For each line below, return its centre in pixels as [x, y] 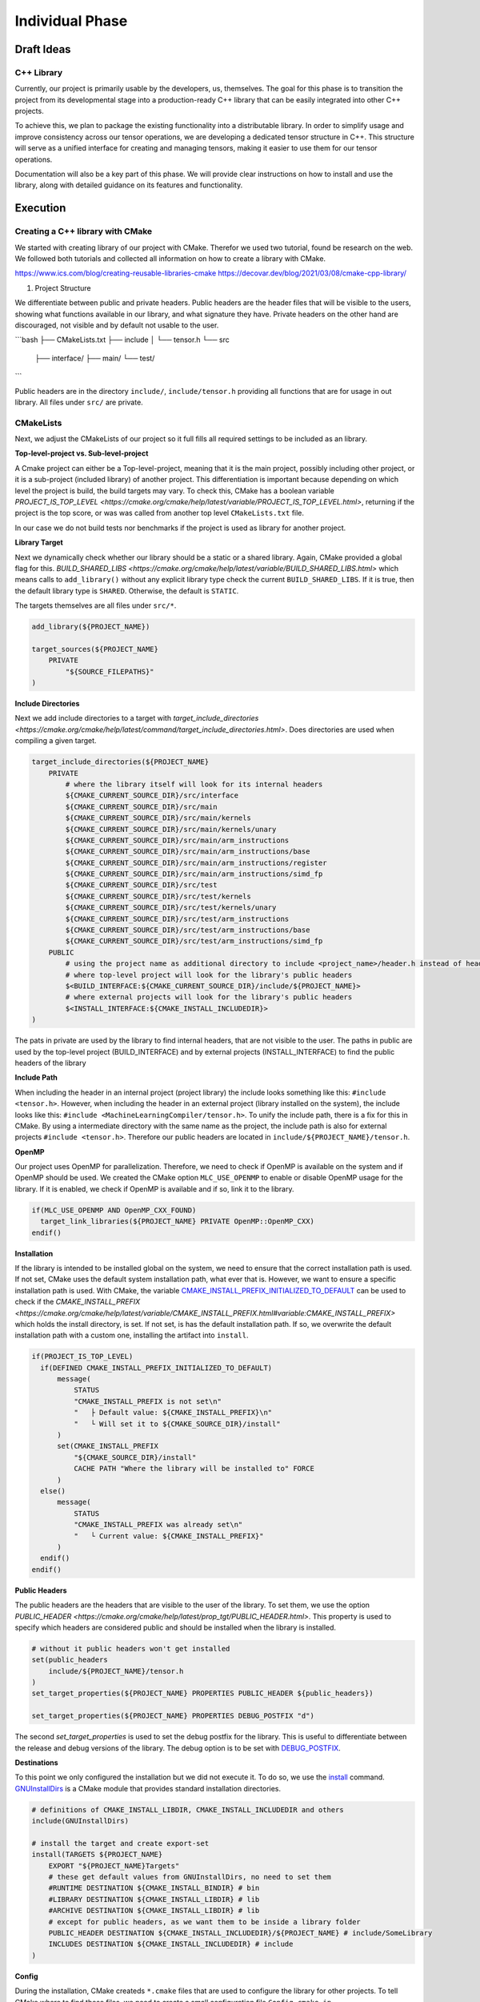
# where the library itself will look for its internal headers [194, 784]
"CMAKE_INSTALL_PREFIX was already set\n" [158, 1525]
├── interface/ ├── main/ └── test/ [95, 358]
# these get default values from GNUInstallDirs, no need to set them [190, 1877]
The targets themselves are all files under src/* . [96, 605]
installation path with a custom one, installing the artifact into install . [132, 1335]
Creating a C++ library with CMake [84, 231]
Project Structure [63, 287]
